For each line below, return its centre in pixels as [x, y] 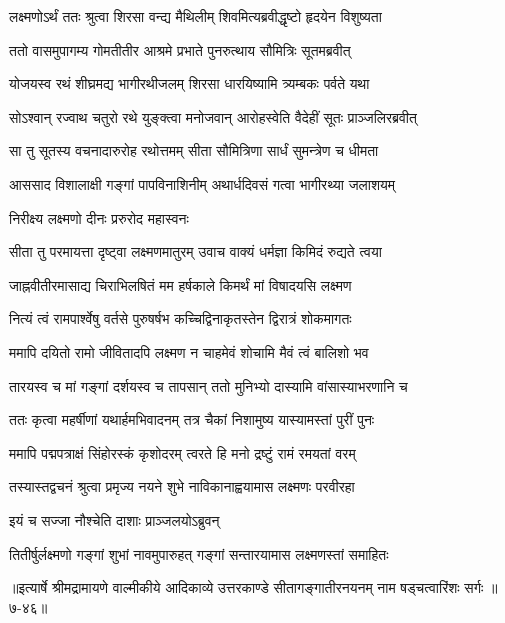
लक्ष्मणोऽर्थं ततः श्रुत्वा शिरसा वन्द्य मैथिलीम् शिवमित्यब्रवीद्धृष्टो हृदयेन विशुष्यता [195, 16]
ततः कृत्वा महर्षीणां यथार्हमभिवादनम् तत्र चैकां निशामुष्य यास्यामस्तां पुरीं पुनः [192, 419]
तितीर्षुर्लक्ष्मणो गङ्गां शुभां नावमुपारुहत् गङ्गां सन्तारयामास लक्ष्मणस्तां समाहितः [199, 553]
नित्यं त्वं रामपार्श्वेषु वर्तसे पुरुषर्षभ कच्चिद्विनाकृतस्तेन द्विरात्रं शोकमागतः [180, 318]
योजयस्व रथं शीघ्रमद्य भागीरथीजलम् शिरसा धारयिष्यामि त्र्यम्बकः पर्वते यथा [189, 83]
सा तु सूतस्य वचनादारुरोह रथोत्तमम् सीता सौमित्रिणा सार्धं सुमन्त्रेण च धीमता [194, 150]
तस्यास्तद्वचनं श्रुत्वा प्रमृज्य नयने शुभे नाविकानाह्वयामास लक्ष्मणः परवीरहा [182, 486]
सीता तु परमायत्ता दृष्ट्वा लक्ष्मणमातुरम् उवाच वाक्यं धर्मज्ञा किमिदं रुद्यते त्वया [195, 251]
